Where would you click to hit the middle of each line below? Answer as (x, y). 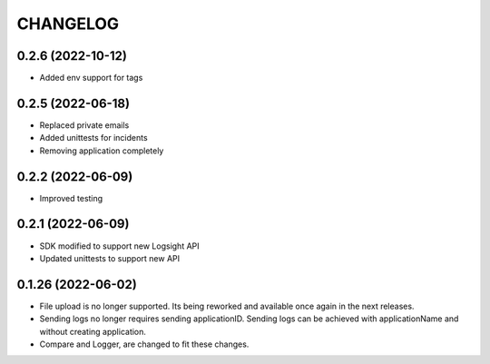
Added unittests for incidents (94, 138)
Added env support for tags (91, 78)
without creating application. (93, 331)
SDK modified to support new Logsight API (119, 246)
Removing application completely (102, 151)
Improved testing (71, 198)
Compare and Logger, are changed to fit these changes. (144, 344)
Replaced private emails (84, 125)
